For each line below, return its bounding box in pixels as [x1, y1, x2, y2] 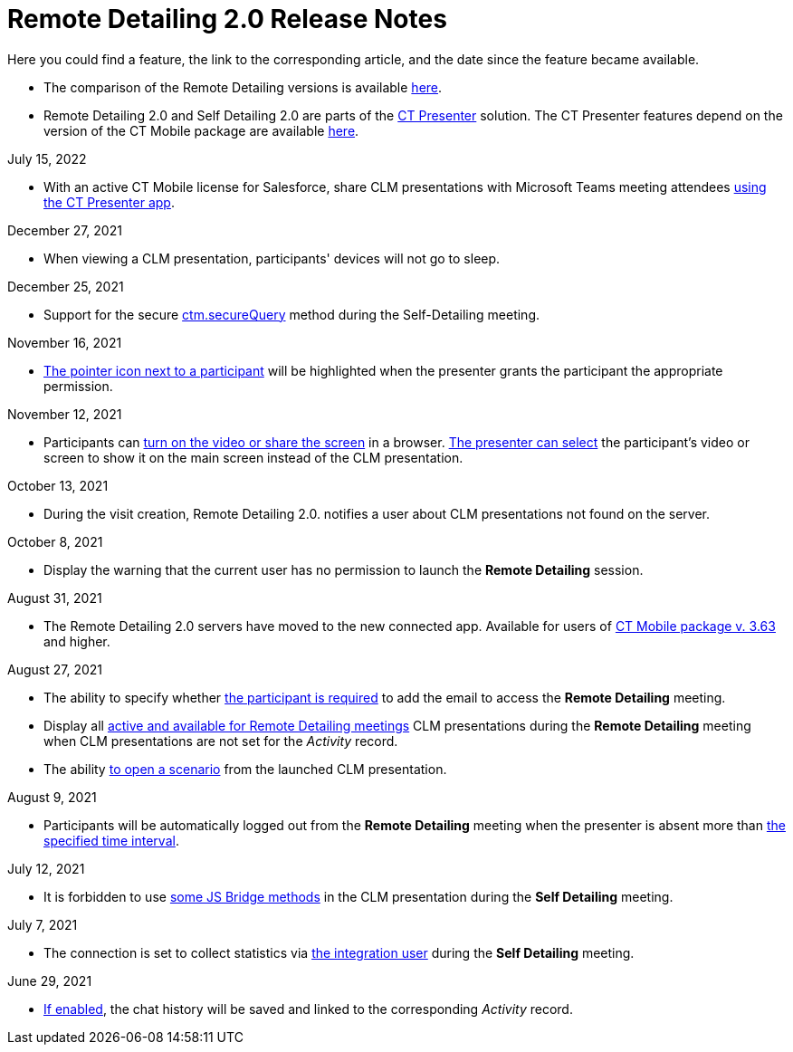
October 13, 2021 [7, 477, 109, 493]
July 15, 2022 [7, 150, 87, 167]
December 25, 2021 [7, 278, 124, 294]
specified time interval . [43, 832, 179, 848]
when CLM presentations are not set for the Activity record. [43, 732, 398, 749]
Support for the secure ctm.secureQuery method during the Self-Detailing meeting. [43, 306, 540, 322]
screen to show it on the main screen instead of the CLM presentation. [43, 449, 463, 465]
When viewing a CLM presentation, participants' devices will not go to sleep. [43, 250, 501, 266]
